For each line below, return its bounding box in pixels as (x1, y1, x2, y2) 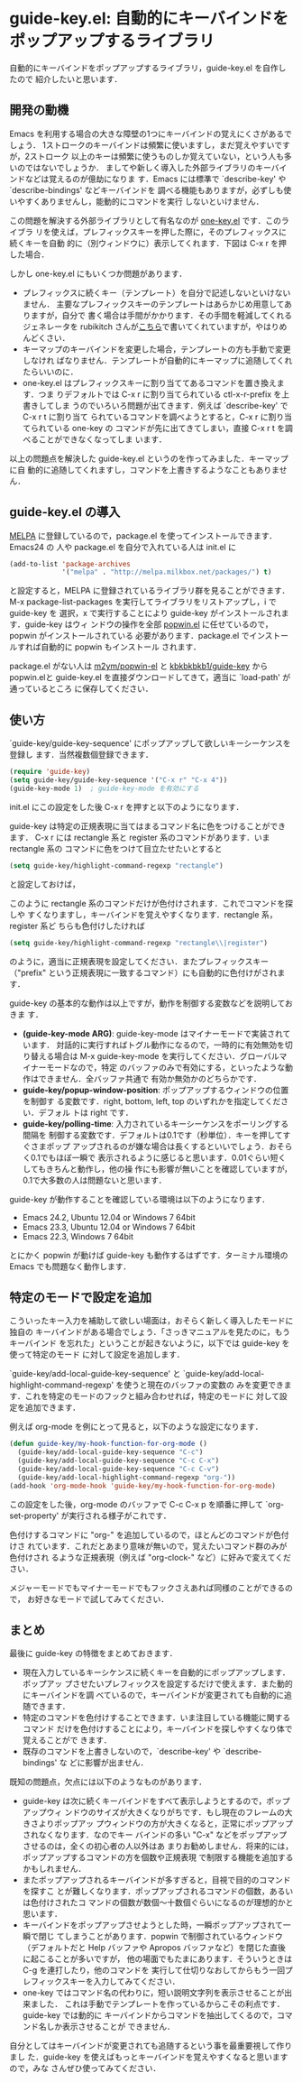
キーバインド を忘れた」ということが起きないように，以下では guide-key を (9, 1338, 290, 1349)
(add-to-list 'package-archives (9, 559, 131, 568)
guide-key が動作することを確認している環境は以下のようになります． (9, 1193, 270, 1204)
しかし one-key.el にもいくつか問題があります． (9, 268, 188, 279)
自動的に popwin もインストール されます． (40, 641, 201, 652)
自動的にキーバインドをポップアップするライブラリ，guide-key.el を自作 (9, 62, 279, 73)
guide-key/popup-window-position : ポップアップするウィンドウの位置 (22, 1084, 289, 1095)
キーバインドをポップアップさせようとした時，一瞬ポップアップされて (22, 1920, 284, 1930)
